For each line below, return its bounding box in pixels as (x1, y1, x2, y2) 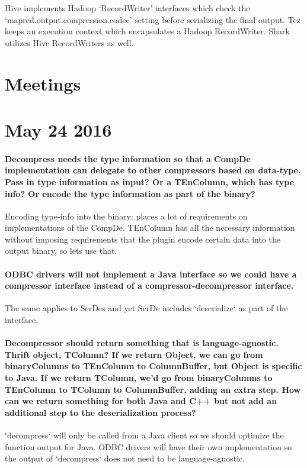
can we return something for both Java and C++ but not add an (5, 395, 277, 407)
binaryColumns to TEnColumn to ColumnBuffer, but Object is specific (5, 360, 302, 372)
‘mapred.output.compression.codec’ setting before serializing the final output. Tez (5, 13, 301, 25)
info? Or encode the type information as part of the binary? (5, 187, 255, 199)
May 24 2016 (5, 117, 112, 141)
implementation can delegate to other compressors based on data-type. (5, 164, 301, 176)
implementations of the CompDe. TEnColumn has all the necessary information (5, 221, 295, 234)
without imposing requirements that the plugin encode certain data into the (5, 233, 281, 245)
